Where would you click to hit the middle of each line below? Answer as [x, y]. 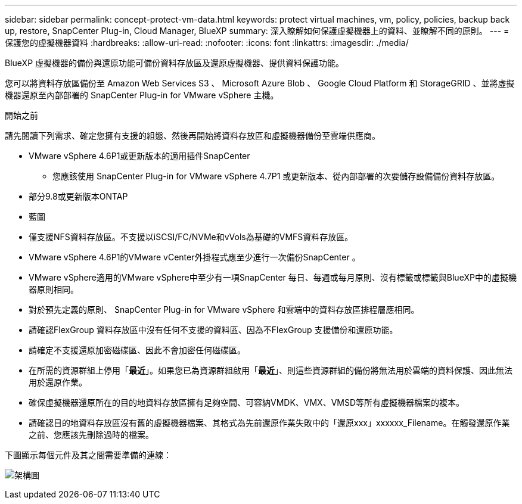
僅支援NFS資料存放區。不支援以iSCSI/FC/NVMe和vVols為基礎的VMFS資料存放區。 [191, 237]
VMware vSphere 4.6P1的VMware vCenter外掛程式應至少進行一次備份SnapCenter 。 [195, 257]
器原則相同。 [54, 289]
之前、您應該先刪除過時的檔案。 [91, 435]
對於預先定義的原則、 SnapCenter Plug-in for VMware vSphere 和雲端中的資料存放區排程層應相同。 [224, 309]
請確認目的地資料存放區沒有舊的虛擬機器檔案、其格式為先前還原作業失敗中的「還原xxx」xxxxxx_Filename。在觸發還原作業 [269, 423]
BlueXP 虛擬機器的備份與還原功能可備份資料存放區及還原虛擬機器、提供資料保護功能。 [175, 63]
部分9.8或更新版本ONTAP [78, 196]
